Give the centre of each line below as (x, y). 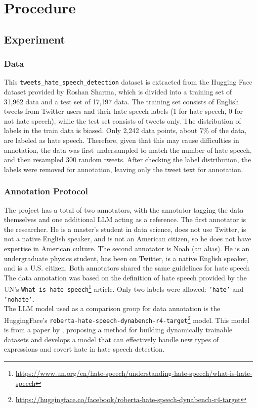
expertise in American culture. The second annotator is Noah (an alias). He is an (127, 248)
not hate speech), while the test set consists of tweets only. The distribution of (123, 120)
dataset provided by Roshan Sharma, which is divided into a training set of (118, 92)
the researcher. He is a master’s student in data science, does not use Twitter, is (125, 229)
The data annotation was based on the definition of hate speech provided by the (126, 277)
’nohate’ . (19, 298)
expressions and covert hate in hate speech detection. (84, 349)
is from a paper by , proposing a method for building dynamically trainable (118, 330)
